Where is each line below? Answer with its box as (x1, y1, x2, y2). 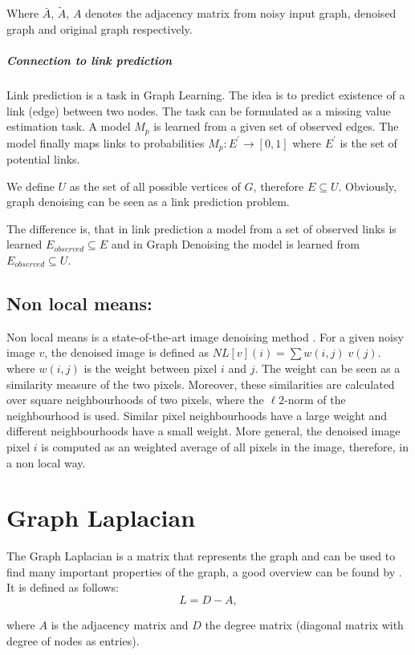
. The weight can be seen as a (254, 360, 401, 377)
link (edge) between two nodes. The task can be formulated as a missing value (6, 102, 391, 119)
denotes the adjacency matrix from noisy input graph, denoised (85, 5, 397, 22)
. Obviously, (338, 177, 397, 194)
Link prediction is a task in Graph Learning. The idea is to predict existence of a (6, 86, 405, 103)
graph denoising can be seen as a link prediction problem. (6, 193, 290, 210)
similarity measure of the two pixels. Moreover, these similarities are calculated (6, 375, 395, 392)
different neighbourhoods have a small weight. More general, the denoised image (6, 423, 401, 439)
